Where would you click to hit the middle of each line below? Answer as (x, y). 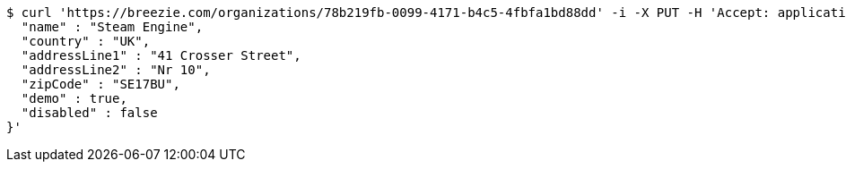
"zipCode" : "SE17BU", (100, 84)
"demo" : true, (74, 98)
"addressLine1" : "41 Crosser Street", (161, 55)
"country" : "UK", (86, 41)
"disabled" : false (89, 113)
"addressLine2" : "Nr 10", (116, 70)
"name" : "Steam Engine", (112, 27)
